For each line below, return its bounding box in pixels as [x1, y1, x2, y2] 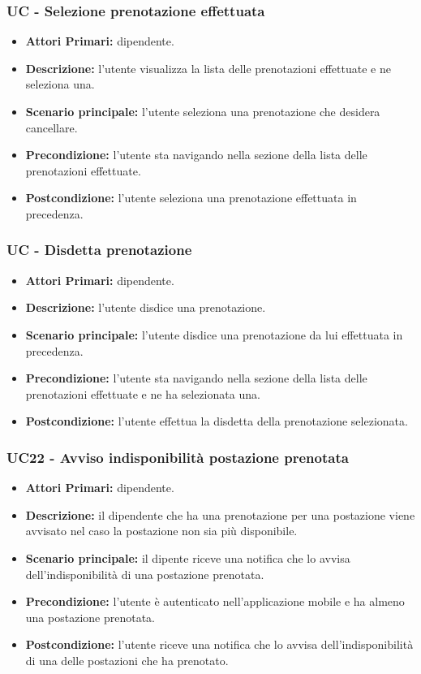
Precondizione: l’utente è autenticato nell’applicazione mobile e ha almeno [25, 593, 405, 610]
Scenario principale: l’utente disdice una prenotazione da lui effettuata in [25, 326, 403, 343]
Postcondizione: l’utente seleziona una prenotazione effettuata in [25, 189, 357, 206]
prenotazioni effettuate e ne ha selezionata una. [25, 385, 260, 402]
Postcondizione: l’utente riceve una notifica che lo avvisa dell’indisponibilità [25, 636, 414, 653]
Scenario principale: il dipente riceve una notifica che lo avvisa [25, 549, 350, 566]
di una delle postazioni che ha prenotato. [25, 651, 229, 668]
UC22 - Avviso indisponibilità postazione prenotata [6, 447, 349, 467]
